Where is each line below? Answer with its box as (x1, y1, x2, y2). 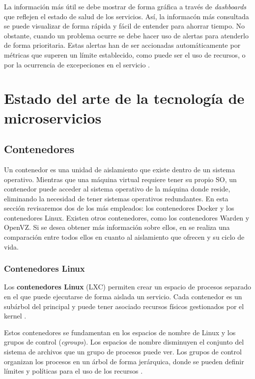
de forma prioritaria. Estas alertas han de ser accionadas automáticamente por (4, 40, 241, 50)
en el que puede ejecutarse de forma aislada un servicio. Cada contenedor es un (4, 291, 242, 302)
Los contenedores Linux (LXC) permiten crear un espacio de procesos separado (4, 282, 251, 292)
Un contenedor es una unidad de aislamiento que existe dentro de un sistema (4, 164, 235, 174)
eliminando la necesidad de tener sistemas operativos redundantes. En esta (4, 193, 228, 203)
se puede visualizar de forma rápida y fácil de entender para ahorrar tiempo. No (4, 21, 245, 31)
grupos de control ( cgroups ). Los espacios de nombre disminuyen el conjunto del (4, 337, 244, 347)
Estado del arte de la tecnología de (4, 88, 245, 108)
